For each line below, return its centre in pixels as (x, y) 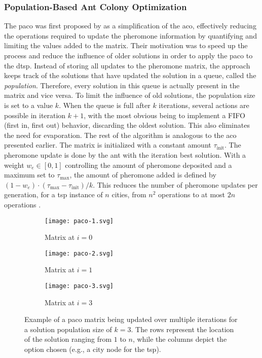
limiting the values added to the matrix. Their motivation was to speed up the (126, 45)
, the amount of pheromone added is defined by (143, 175)
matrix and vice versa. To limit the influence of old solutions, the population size (130, 95)
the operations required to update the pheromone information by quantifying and (130, 35)
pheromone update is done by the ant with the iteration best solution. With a (125, 154)
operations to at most (192, 194)
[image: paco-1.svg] (79, 221)
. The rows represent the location (182, 329)
